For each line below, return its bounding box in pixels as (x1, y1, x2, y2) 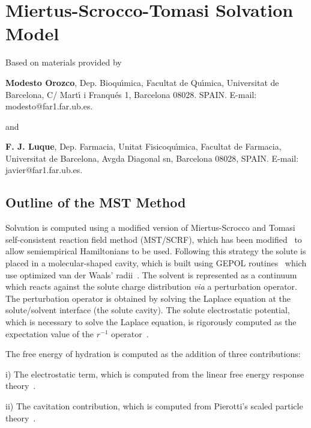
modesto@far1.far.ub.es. (5, 100, 93, 112)
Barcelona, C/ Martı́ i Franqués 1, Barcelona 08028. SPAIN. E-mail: (5, 88, 257, 100)
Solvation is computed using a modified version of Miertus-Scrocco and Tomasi (5, 221, 295, 234)
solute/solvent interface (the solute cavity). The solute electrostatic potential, (5, 304, 290, 316)
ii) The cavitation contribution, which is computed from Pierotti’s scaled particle (5, 399, 303, 412)
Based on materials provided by (5, 56, 122, 69)
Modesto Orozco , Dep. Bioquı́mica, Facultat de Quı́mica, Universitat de (5, 76, 279, 88)
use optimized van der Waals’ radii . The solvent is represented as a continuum (5, 268, 297, 281)
